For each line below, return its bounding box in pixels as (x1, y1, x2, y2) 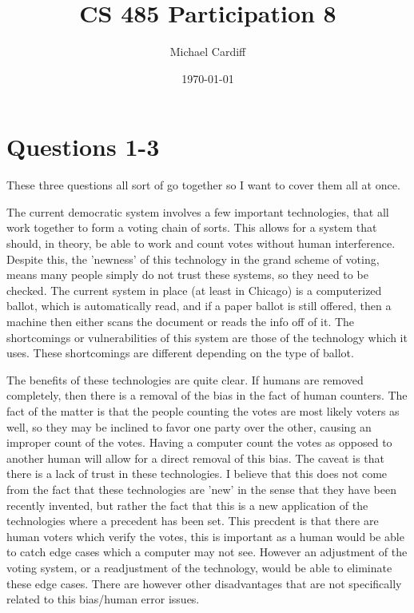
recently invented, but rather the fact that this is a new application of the (6, 496, 368, 513)
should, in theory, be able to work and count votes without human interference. (6, 235, 396, 252)
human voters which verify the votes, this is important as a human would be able (6, 527, 404, 544)
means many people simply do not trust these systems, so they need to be (6, 266, 368, 283)
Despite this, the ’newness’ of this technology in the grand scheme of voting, (6, 250, 380, 267)
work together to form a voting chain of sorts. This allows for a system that (6, 219, 377, 236)
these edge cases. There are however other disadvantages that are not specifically (6, 575, 402, 591)
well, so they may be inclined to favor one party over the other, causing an (6, 418, 372, 435)
